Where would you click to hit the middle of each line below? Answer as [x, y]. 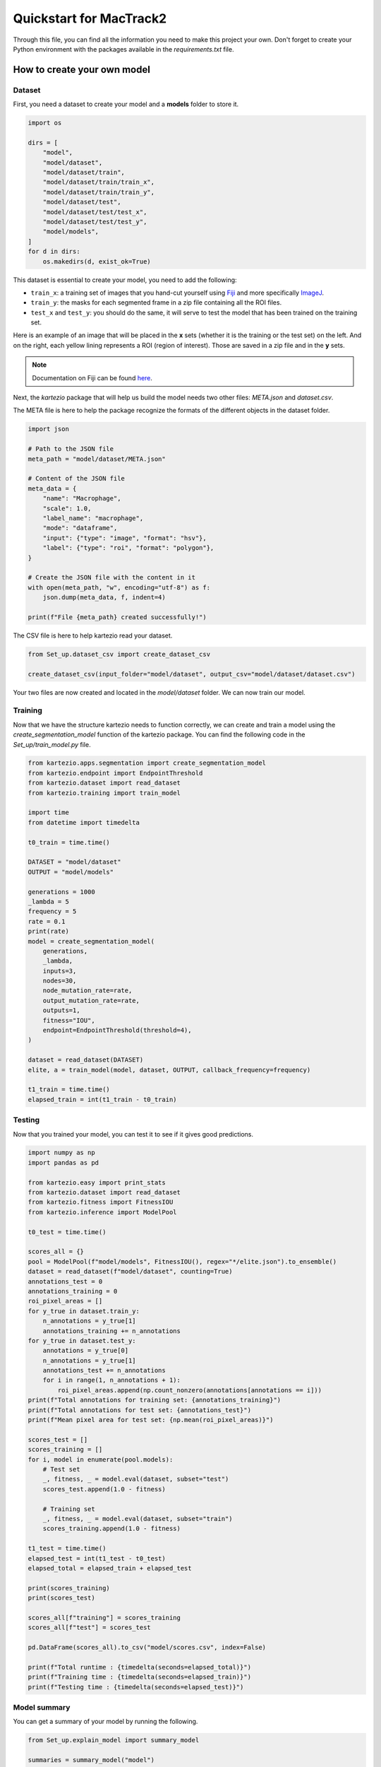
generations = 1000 [61, 892]
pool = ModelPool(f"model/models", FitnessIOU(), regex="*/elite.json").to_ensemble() [182, 1261]
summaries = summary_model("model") [91, 1760]
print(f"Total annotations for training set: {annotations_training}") [155, 1400]
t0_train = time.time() [69, 842]
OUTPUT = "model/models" [71, 872]
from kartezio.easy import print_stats [97, 1182]
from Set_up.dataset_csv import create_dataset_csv [119, 654]
